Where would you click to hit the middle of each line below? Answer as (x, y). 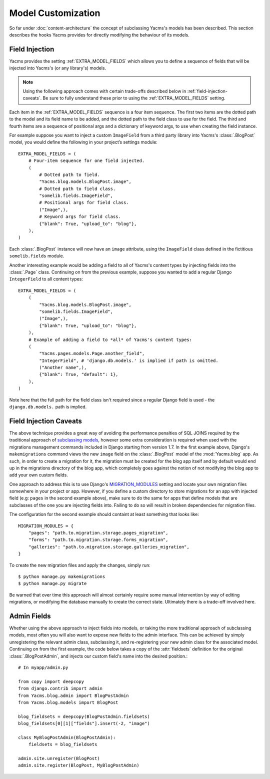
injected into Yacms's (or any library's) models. (58, 68)
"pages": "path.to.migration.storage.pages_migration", (98, 533)
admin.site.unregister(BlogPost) (59, 758)
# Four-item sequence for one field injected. (86, 161)
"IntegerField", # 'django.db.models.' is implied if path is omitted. (129, 360)
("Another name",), (63, 368)
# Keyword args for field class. (80, 217)
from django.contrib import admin (60, 688)
